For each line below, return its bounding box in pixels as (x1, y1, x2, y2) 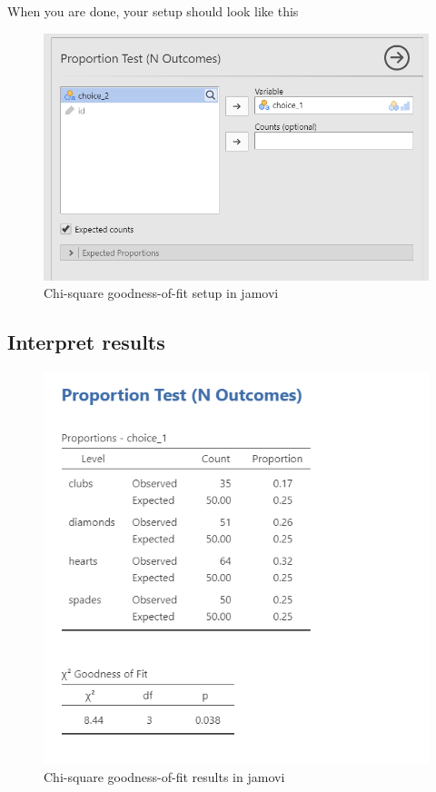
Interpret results (7, 328, 165, 356)
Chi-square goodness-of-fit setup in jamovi (44, 283, 279, 302)
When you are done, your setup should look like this (7, 2, 299, 20)
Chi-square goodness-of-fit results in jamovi (44, 767, 285, 786)
